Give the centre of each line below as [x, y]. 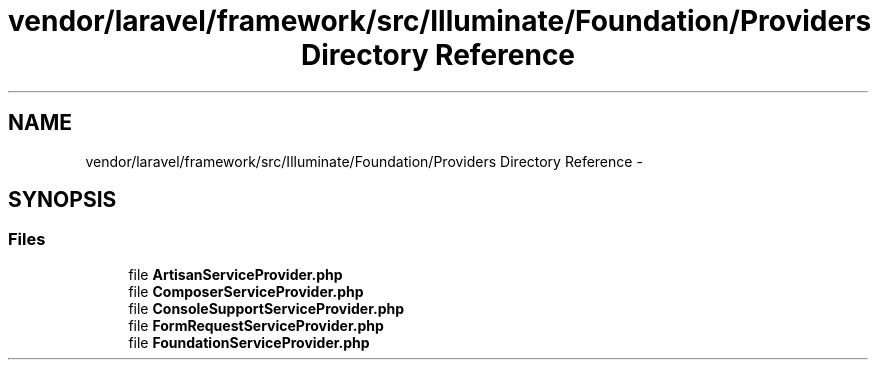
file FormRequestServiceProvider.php [256, 325]
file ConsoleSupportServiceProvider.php [266, 308]
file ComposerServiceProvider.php [246, 291]
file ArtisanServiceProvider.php [235, 274]
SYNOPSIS [62, 200]
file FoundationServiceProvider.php [249, 342]
